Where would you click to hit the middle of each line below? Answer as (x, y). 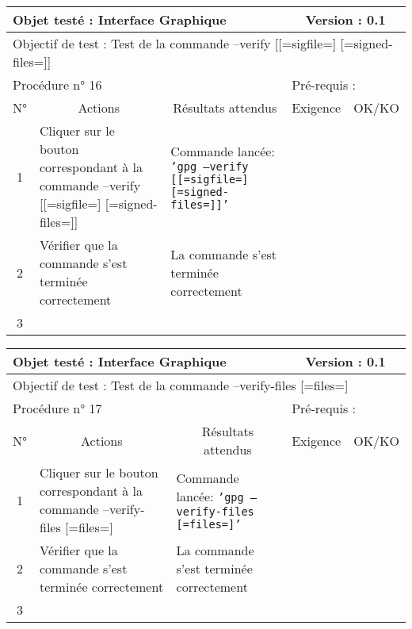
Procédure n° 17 (57, 408)
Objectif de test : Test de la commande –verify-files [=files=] (181, 385)
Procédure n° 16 (57, 84)
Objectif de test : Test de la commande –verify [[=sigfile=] (175, 43)
